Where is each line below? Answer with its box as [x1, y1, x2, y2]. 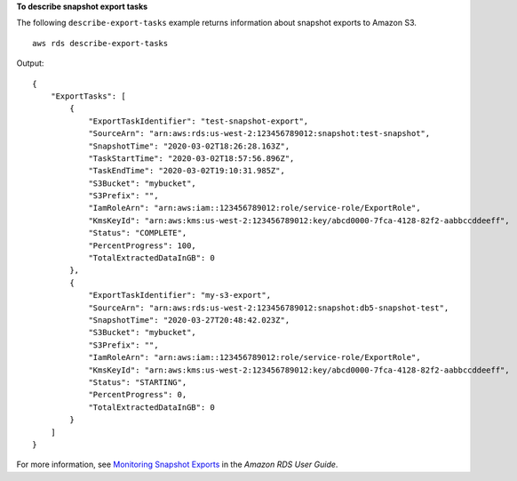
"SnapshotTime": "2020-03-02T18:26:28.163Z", [88, 140, 290, 151]
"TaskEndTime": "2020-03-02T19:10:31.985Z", [88, 165, 286, 176]
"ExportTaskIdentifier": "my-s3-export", [88, 290, 271, 301]
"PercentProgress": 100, [88, 240, 197, 251]
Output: [16, 58, 44, 68]
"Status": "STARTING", [88, 377, 187, 387]
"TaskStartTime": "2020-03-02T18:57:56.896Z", [88, 153, 295, 164]
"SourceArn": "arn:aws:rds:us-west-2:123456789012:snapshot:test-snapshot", [88, 129, 431, 139]
